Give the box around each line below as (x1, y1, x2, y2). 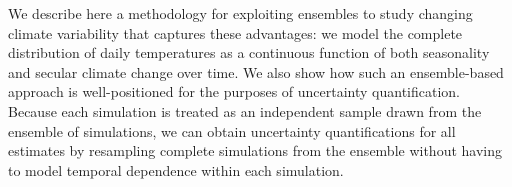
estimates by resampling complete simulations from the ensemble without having (8, 140, 503, 161)
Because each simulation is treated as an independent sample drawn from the (8, 100, 482, 121)
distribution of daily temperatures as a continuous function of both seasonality (8, 42, 490, 63)
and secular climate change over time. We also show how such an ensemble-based (8, 61, 504, 82)
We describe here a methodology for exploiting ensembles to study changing (8, 3, 473, 23)
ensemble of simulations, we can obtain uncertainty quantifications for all (8, 120, 456, 141)
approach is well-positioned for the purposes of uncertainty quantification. (8, 81, 461, 102)
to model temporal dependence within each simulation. (8, 159, 344, 180)
